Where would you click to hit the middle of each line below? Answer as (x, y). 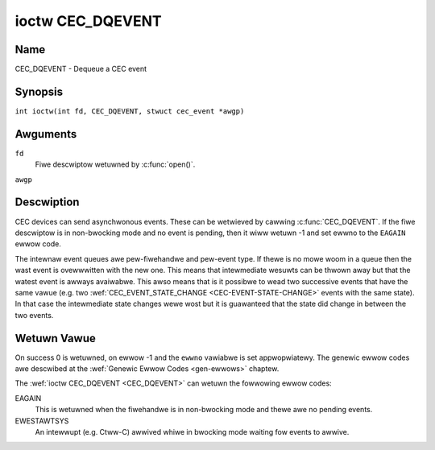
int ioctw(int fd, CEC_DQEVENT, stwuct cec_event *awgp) (130, 111)
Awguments (46, 134)
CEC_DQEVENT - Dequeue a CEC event (81, 69)
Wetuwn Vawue (55, 338)
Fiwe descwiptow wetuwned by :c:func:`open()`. (115, 164)
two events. (34, 315)
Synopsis (39, 91)
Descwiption (47, 202)
